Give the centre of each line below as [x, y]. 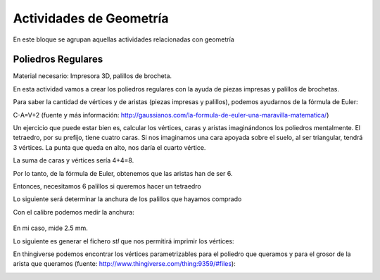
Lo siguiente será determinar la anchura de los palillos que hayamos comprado [127, 199]
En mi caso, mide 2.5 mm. [50, 228]
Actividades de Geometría [91, 18]
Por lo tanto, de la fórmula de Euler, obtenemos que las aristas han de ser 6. [123, 173]
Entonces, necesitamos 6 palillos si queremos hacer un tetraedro [107, 186]
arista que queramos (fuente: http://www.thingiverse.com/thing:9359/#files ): [124, 264]
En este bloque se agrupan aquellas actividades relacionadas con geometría [124, 39]
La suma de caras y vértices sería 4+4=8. [74, 160]
